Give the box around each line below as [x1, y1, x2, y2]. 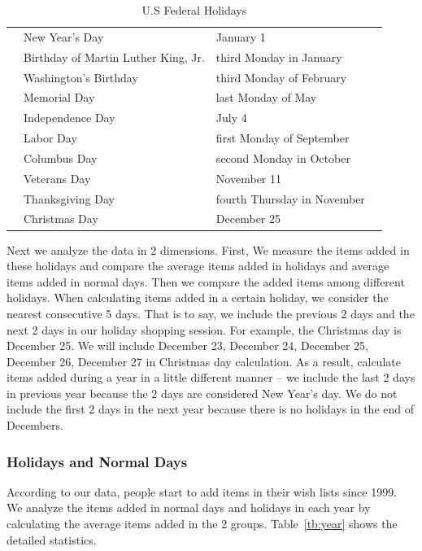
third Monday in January [215, 48, 342, 65]
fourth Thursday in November [215, 190, 365, 207]
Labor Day [24, 129, 77, 146]
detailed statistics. [7, 531, 97, 548]
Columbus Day [24, 149, 98, 166]
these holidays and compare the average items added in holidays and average [7, 257, 389, 274]
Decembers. [7, 417, 63, 434]
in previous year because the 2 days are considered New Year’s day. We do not [7, 384, 398, 401]
